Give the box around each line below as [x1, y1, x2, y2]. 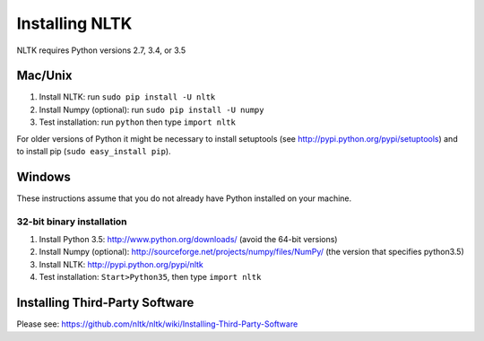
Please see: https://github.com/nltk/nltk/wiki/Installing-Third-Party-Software [16, 319, 298, 329]
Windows [16, 169, 71, 184]
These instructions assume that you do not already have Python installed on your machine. [16, 193, 352, 204]
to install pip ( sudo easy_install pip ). [16, 146, 171, 157]
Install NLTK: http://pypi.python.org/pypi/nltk [39, 258, 203, 269]
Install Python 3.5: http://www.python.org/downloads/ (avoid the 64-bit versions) [39, 234, 338, 245]
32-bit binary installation [16, 215, 127, 228]
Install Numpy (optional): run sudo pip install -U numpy [39, 104, 264, 115]
